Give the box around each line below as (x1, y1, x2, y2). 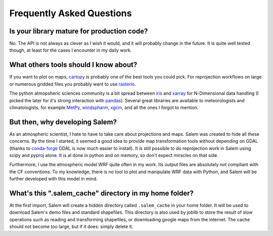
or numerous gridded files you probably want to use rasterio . (9, 81, 136, 87)
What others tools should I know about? (9, 61, 138, 69)
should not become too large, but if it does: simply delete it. (9, 223, 133, 230)
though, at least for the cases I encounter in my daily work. (9, 47, 132, 53)
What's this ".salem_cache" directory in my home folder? (9, 189, 194, 198)
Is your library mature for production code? (9, 27, 148, 35)
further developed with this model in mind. (9, 176, 98, 182)
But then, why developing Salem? (9, 117, 117, 126)
